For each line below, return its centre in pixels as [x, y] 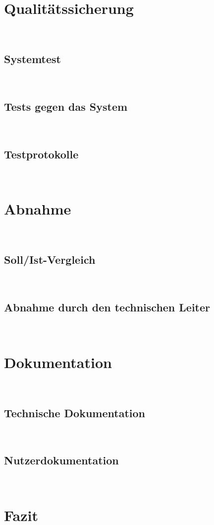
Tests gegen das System [66, 106]
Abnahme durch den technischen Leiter [107, 307]
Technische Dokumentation [75, 412]
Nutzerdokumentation [61, 460]
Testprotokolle [41, 154]
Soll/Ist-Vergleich [50, 260]
